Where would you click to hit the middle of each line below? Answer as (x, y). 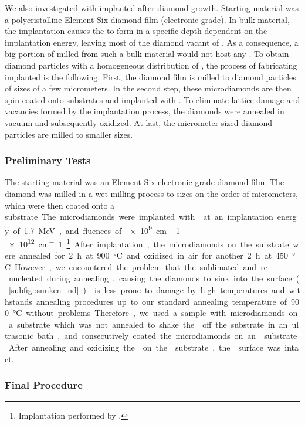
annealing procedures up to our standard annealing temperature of (161, 301)
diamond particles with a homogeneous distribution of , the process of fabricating (151, 65)
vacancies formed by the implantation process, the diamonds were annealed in (145, 111)
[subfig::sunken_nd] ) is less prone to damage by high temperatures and (147, 290)
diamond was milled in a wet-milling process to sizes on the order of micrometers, (151, 193)
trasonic (19, 336)
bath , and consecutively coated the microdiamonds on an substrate (167, 336)
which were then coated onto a (60, 205)
